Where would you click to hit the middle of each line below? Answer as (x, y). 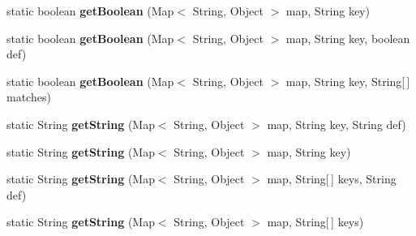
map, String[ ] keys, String (332, 179)
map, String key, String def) (337, 124)
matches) (29, 97)
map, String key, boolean (348, 38)
